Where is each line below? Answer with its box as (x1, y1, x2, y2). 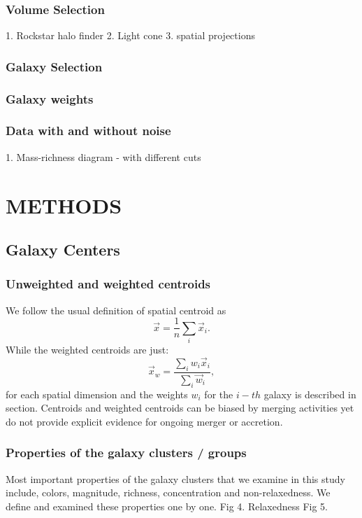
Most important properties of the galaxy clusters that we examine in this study (6, 471, 345, 486)
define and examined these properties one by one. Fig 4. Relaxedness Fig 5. (6, 498, 328, 513)
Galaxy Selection (6, 57, 103, 75)
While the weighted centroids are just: (6, 342, 169, 357)
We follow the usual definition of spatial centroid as (6, 302, 226, 317)
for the (204, 386, 233, 401)
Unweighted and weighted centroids (6, 275, 211, 293)
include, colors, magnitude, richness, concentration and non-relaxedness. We (6, 485, 331, 500)
